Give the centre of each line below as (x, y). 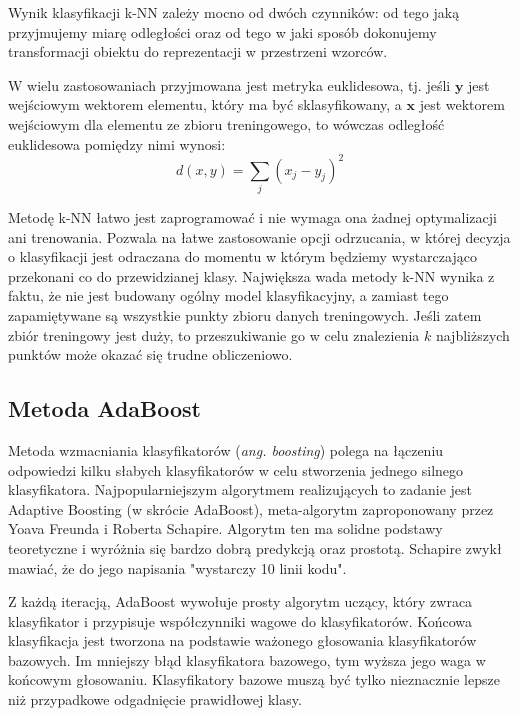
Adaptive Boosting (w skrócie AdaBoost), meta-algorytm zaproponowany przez (251, 508)
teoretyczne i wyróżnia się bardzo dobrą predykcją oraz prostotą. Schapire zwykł (255, 547)
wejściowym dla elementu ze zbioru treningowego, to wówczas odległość (226, 123)
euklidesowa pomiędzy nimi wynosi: (117, 143)
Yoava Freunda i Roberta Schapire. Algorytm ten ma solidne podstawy (225, 528)
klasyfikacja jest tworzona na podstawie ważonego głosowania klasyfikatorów (242, 640)
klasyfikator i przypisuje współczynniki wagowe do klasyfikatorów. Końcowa (240, 620)
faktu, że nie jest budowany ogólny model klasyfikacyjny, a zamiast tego (228, 295)
